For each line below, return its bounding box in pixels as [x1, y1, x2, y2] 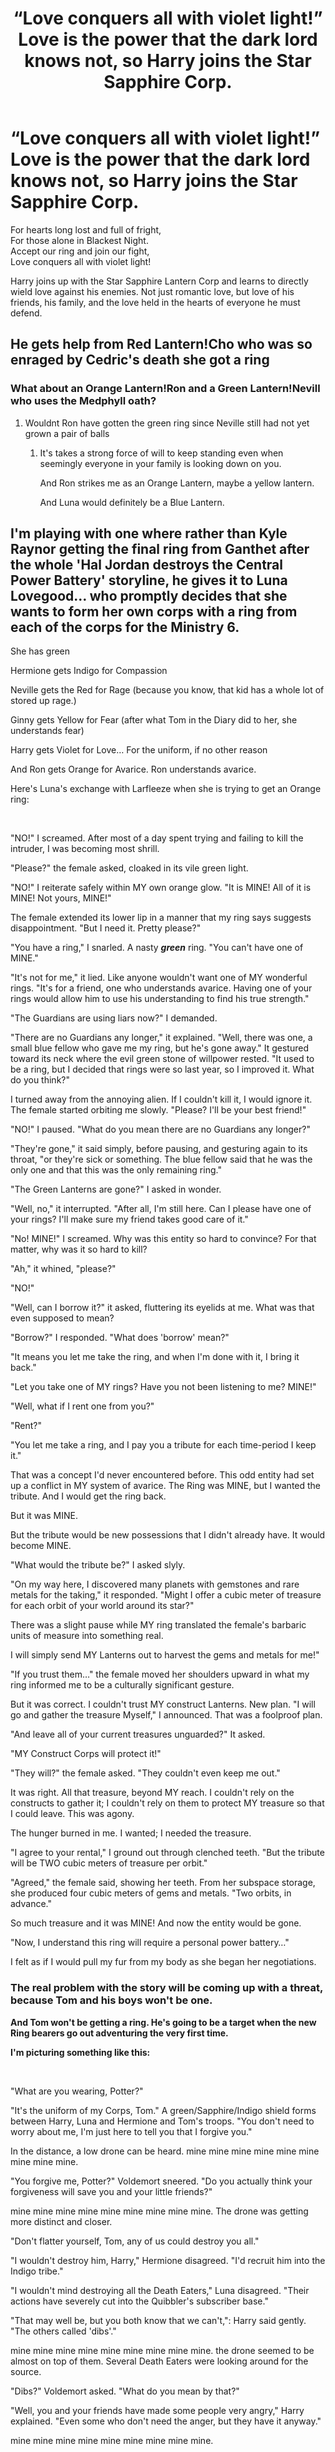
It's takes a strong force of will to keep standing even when [39, 447, 284, 459]
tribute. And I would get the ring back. [10, 1490, 167, 1502]
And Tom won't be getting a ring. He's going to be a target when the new [10, 2016, 317, 2028]
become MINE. [10, 1540, 72, 1552]
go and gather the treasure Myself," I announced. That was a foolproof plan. [10, 1709, 323, 1721]
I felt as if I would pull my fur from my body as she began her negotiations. [10, 1956, 317, 1968]
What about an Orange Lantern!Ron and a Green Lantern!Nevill [10, 382, 321, 396]
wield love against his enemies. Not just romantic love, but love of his [10, 285, 295, 297]
